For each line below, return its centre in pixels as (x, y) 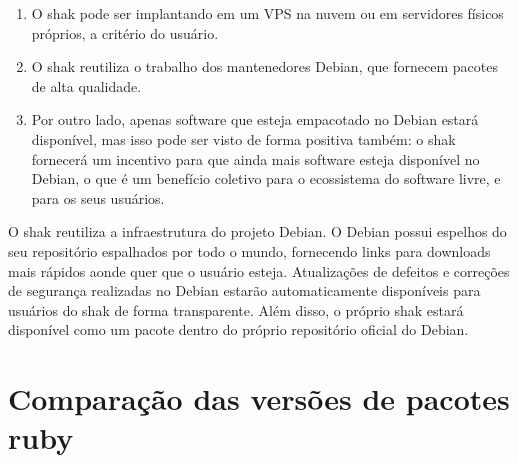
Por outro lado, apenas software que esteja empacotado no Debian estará (255, 119)
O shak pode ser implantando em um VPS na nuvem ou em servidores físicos (267, 13)
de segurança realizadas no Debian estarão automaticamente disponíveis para (244, 290)
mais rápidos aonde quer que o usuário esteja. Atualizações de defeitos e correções (259, 270)
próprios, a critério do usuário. (125, 32)
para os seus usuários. (98, 197)
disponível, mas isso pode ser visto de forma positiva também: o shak (243, 138)
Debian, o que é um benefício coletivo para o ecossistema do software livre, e (266, 178)
